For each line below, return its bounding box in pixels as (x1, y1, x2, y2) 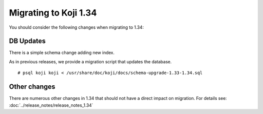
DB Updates (9, 37, 46, 45)
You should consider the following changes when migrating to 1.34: (9, 24, 144, 30)
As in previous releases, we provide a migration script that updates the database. (9, 58, 172, 64)
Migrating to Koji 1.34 (9, 7, 97, 18)
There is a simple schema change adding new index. (9, 50, 114, 56)
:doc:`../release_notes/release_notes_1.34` (9, 102, 94, 108)
